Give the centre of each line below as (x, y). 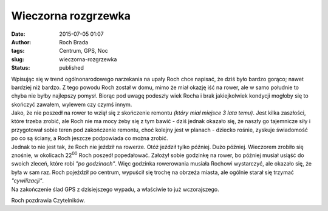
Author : (21, 42)
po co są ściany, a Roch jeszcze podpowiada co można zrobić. (90, 138)
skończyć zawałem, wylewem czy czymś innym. (72, 104)
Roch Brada (74, 42)
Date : (18, 34)
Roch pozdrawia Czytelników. (48, 200)
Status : (21, 68)
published (72, 68)
